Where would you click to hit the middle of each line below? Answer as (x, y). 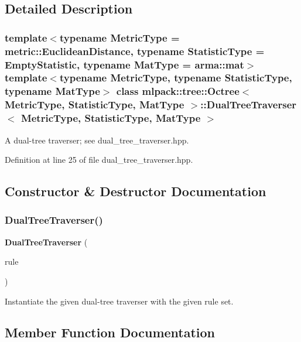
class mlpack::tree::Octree (178, 91)
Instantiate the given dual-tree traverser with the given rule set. (119, 301)
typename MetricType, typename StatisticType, (176, 78)
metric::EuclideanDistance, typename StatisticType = (135, 51)
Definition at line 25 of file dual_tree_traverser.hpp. (99, 160)
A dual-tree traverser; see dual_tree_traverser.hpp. (97, 140)
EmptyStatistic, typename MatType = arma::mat (124, 64)
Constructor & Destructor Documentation (136, 191)
